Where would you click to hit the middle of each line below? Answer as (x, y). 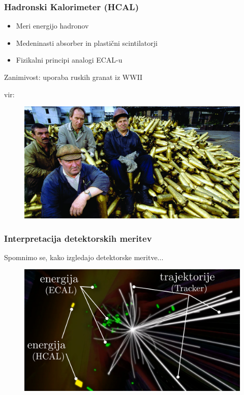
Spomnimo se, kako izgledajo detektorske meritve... (84, 257)
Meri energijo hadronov (52, 26)
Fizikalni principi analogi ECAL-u (69, 60)
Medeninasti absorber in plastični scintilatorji (87, 43)
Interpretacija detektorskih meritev (78, 238)
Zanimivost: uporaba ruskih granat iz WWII (73, 77)
